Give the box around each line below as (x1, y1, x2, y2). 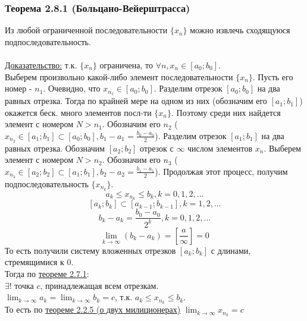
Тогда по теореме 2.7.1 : (5, 267, 89, 280)
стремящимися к (5, 256, 64, 268)
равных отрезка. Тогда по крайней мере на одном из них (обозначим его (5, 95, 267, 107)
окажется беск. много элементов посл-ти (5, 106, 152, 118)
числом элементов (187, 141, 253, 154)
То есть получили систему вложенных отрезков (5, 244, 176, 256)
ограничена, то (99, 59, 153, 71)
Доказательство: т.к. (5, 59, 77, 71)
